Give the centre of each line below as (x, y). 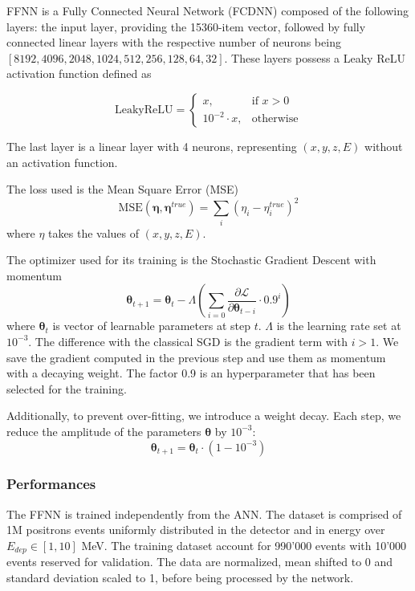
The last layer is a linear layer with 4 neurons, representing (152, 146)
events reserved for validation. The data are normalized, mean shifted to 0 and (200, 562)
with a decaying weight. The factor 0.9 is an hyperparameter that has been (191, 373)
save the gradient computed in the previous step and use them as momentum (196, 357)
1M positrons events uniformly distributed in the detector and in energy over (196, 530)
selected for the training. (67, 388)
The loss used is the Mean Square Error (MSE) (123, 189)
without (384, 146)
